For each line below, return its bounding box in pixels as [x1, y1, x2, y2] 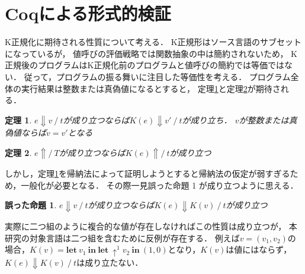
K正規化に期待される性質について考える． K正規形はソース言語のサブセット [5, 36, 301, 48]
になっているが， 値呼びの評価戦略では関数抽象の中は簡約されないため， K [5, 47, 297, 59]
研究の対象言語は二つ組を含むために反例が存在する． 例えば [5, 231, 240, 244]
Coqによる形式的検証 [5, 1, 171, 26]
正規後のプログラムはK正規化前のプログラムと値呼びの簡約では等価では [5, 59, 285, 71]
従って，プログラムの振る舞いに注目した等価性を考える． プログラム [24, 70, 291, 82]
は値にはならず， [226, 243, 292, 256]
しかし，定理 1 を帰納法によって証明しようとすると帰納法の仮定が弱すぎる [5, 167, 290, 180]
